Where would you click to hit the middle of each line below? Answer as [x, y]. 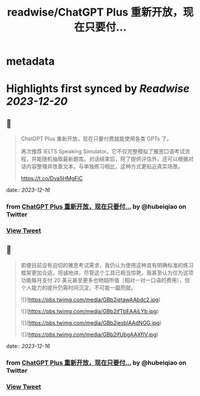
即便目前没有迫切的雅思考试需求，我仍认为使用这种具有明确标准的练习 [107, 265]
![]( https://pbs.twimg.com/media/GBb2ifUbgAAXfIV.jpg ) [90, 334]
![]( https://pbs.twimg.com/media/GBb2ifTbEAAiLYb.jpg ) [90, 311]
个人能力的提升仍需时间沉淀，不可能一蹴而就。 [78, 288]
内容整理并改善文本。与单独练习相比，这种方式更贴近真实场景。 [104, 167]
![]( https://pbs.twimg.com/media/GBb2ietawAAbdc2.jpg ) [90, 300]
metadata [30, 61]
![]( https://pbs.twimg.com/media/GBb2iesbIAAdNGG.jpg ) [91, 323]
